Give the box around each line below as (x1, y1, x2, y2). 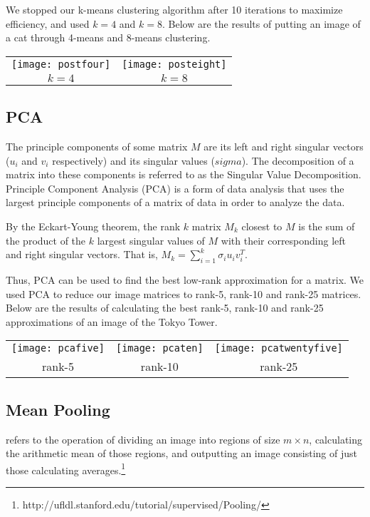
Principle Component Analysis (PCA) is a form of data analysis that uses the (6, 180, 344, 195)
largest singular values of (97, 232, 205, 247)
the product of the (6, 232, 86, 247)
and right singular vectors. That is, (6, 247, 158, 262)
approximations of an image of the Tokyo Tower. (6, 314, 218, 329)
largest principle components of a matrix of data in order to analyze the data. (6, 195, 345, 210)
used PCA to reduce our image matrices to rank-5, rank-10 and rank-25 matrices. (6, 286, 361, 301)
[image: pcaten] (115, 342, 203, 354)
